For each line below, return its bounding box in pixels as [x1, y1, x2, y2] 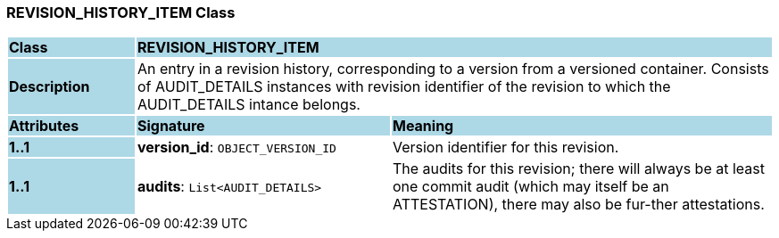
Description [9, 78, 90, 96]
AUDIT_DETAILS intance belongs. [137, 95, 360, 114]
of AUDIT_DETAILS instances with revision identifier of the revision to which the [137, 78, 671, 96]
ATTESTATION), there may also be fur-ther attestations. [392, 195, 765, 214]
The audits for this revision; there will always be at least [392, 160, 765, 178]
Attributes [9, 117, 79, 135]
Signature [137, 117, 205, 135]
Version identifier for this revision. [392, 138, 619, 157]
